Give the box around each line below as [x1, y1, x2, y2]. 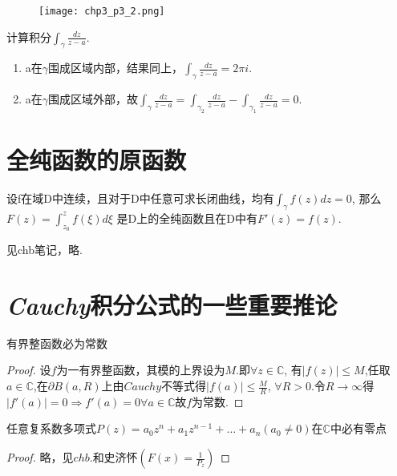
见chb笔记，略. [6, 241, 83, 258]
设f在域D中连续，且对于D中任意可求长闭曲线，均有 [6, 190, 274, 207]
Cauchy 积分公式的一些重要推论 [6, 288, 338, 321]
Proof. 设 [6, 361, 51, 378]
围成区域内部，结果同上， [48, 59, 184, 76]
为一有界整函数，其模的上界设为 [56, 361, 225, 378]
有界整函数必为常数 [6, 334, 107, 351]
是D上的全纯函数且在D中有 [116, 209, 257, 226]
